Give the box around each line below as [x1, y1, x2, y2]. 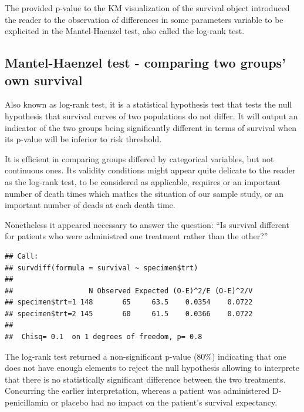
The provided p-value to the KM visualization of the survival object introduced [5, 2, 290, 14]
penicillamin [5, 396, 49, 408]
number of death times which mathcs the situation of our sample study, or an [5, 187, 283, 199]
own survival [5, 71, 83, 89]
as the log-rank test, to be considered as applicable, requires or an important [5, 175, 281, 187]
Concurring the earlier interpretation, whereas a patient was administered [5, 384, 270, 397]
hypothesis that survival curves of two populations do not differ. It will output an [5, 109, 298, 122]
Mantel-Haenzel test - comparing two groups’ [5, 53, 286, 72]
